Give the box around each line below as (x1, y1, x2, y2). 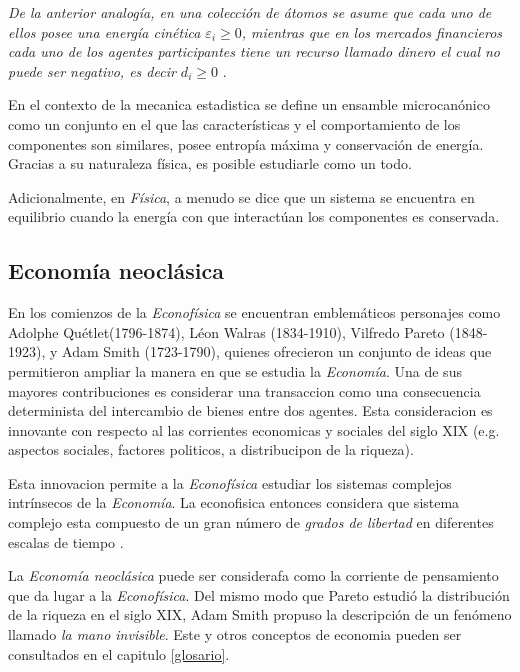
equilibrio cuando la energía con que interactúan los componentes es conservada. (8, 206, 500, 227)
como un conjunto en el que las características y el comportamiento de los (8, 113, 461, 134)
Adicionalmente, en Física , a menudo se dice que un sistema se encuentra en (8, 186, 475, 207)
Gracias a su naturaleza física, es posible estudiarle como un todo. (8, 153, 412, 174)
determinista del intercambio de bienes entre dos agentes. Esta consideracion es (8, 400, 493, 421)
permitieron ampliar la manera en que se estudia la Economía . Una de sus (8, 360, 462, 381)
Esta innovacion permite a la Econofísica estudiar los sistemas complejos (8, 472, 452, 493)
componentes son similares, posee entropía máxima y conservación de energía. (8, 133, 484, 154)
